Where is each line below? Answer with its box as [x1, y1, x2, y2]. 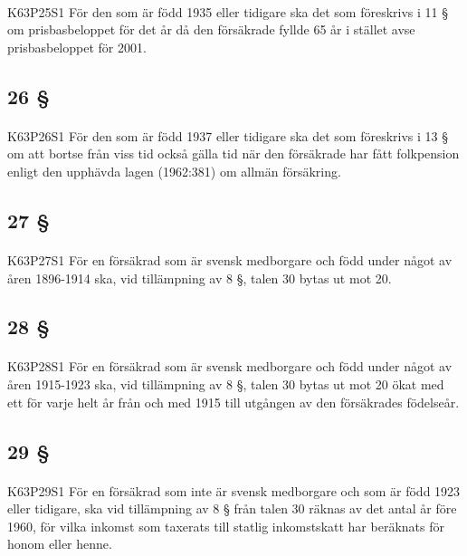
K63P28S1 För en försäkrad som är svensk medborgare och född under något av [7, 357, 453, 376]
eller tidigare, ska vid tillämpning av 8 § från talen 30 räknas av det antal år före [7, 499, 457, 518]
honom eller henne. [7, 534, 112, 553]
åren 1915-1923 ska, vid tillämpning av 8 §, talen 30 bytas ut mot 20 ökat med [7, 375, 444, 394]
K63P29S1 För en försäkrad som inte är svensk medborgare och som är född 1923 [7, 481, 461, 500]
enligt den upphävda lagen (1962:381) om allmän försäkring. [7, 161, 341, 180]
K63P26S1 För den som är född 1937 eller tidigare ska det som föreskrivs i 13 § [7, 126, 448, 145]
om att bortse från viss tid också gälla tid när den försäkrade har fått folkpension [7, 144, 460, 163]
